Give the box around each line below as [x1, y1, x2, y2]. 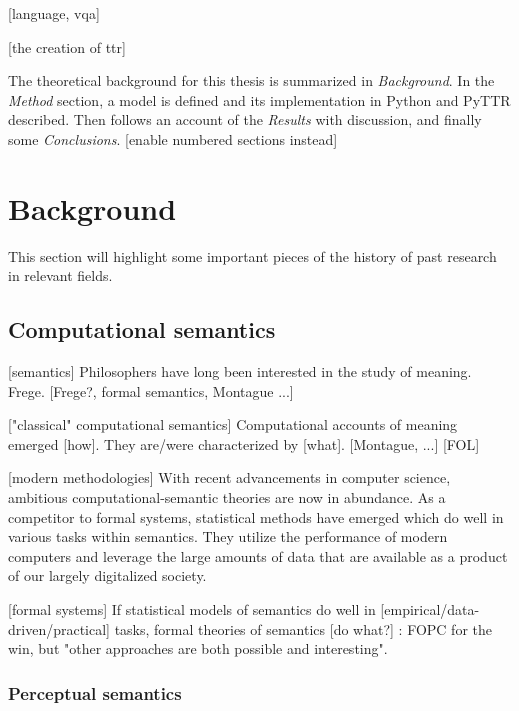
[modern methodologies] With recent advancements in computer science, [8, 467, 451, 488]
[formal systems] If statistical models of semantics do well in [8, 599, 376, 620]
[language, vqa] [8, 3, 100, 23]
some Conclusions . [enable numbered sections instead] [8, 128, 338, 149]
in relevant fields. [8, 265, 113, 286]
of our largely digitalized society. [8, 565, 207, 586]
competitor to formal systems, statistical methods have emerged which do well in [8, 506, 504, 527]
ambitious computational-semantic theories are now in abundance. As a [8, 487, 446, 508]
